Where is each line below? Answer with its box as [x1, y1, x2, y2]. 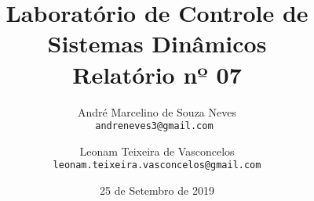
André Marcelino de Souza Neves [78, 103, 236, 120]
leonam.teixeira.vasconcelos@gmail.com [53, 160, 261, 171]
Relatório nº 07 [72, 58, 242, 90]
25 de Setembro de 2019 [100, 182, 214, 198]
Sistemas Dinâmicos [47, 27, 267, 59]
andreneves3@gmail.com [95, 120, 214, 132]
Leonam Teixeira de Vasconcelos [79, 142, 235, 159]
